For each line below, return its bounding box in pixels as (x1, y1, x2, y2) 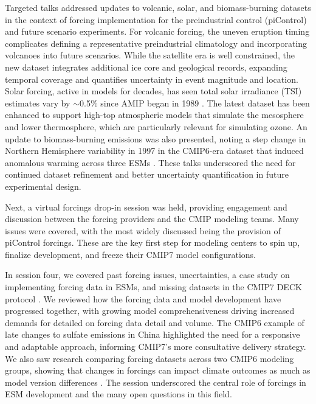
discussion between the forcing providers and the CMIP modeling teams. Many (5, 212, 299, 225)
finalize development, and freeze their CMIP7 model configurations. (5, 248, 256, 260)
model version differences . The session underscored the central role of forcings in (5, 375, 306, 388)
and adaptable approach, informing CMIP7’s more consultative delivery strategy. (5, 340, 306, 353)
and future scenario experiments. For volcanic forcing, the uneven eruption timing (5, 25, 310, 38)
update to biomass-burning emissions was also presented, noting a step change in (5, 132, 306, 145)
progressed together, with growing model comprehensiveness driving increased (5, 304, 295, 317)
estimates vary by (5, 96, 70, 109)
